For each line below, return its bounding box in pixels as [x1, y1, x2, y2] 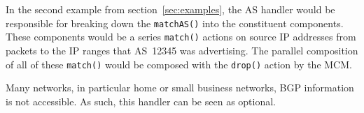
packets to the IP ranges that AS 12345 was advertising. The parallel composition [6, 43, 358, 57]
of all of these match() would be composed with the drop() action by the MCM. [6, 56, 352, 71]
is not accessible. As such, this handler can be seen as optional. [6, 93, 276, 108]
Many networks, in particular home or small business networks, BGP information [6, 80, 354, 95]
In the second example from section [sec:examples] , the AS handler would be [6, 2, 335, 16]
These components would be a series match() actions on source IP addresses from [6, 29, 356, 44]
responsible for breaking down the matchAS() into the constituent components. [6, 15, 344, 30]
